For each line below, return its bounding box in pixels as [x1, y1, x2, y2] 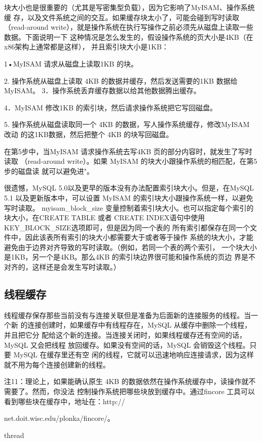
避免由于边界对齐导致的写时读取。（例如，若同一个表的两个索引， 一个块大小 [4, 241, 257, 252]
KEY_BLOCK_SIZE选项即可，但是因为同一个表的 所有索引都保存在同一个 [4, 222, 250, 232]
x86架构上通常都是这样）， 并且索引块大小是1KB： [4, 41, 169, 52]
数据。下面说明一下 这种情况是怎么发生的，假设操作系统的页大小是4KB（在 [4, 31, 253, 42]
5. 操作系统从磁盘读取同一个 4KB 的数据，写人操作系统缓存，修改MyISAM [4, 119, 250, 130]
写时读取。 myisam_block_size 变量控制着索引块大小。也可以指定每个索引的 [4, 202, 254, 213]
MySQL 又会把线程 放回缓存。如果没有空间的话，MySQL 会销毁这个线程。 [4, 339, 250, 350]
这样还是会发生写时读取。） [32, 262, 120, 272]
